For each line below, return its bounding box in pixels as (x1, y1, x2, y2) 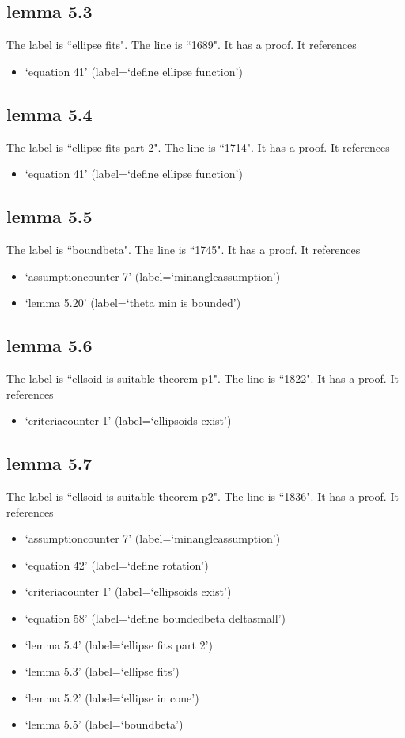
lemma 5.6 (6, 333, 93, 358)
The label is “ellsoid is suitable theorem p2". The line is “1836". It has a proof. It (6, 487, 399, 504)
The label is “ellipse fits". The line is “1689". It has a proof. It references (6, 36, 357, 53)
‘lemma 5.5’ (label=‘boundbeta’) (25, 716, 184, 732)
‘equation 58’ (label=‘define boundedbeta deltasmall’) (25, 609, 286, 626)
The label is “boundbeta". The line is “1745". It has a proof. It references (6, 240, 361, 257)
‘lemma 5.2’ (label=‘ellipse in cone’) (25, 689, 199, 706)
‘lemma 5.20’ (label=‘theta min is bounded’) (25, 294, 241, 311)
